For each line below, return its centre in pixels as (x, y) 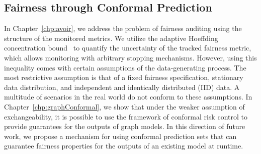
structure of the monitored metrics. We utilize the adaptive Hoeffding (111, 38)
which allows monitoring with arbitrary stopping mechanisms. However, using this (130, 57)
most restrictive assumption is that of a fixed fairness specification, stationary (124, 77)
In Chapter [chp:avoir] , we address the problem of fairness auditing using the (123, 28)
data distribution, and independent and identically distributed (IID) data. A (122, 87)
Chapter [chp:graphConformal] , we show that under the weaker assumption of (124, 106)
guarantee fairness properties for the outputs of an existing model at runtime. (124, 146)
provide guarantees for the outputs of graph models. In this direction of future (125, 126)
